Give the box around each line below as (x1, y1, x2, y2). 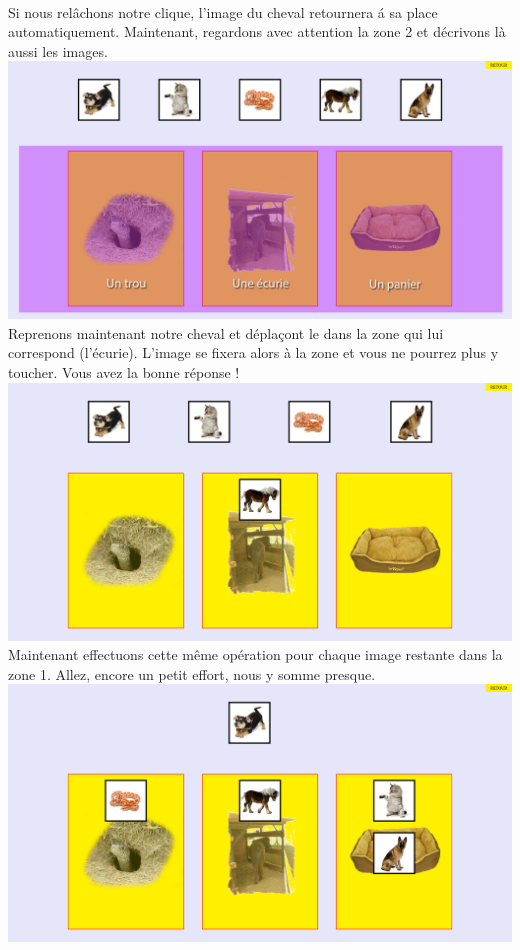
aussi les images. (8, 40, 108, 61)
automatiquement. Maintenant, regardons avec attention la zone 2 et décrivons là (8, 21, 506, 42)
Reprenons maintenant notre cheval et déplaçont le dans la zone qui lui (8, 322, 444, 343)
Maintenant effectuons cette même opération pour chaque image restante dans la (8, 644, 503, 665)
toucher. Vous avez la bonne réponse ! (8, 362, 240, 383)
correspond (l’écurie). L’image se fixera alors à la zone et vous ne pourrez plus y (8, 342, 499, 363)
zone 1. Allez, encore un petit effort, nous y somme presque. (8, 663, 376, 684)
